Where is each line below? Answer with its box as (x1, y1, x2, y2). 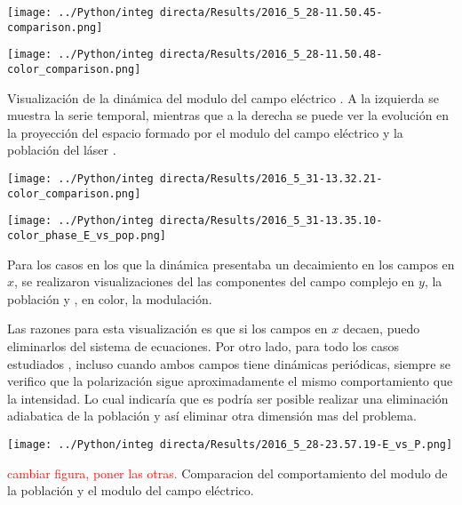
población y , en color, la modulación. (7, 289, 212, 308)
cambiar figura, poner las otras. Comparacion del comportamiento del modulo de (7, 463, 448, 482)
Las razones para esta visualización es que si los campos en (7, 319, 328, 338)
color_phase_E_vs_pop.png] (7, 228, 166, 242)
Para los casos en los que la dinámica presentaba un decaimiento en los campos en (7, 254, 455, 273)
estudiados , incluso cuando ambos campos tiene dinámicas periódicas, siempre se (7, 354, 450, 373)
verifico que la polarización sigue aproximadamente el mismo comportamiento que (7, 372, 453, 390)
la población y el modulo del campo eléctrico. (7, 481, 254, 500)
